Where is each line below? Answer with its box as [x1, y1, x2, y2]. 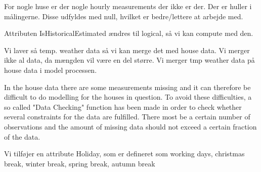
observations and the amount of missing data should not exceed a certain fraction [4, 121, 257, 132]
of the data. [4, 131, 40, 142]
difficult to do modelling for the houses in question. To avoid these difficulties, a [4, 92, 252, 102]
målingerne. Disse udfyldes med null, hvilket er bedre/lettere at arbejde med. [4, 11, 243, 21]
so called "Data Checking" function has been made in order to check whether [4, 101, 242, 112]
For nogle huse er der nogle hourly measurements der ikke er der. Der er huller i [4, 1, 252, 11]
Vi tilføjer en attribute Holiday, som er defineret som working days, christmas [4, 148, 245, 159]
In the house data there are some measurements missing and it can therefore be [4, 81, 251, 92]
